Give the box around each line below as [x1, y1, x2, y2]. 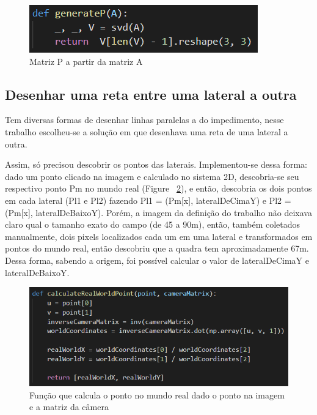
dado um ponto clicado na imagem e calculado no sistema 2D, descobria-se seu [5, 170, 299, 182]
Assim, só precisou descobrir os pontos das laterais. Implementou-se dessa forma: [5, 158, 307, 171]
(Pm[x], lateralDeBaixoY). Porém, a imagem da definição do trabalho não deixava [5, 206, 312, 219]
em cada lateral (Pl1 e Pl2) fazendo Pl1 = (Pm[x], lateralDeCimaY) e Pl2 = [5, 193, 291, 206]
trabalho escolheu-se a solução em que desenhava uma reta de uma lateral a [5, 125, 288, 138]
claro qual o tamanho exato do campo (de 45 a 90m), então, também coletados [5, 218, 301, 231]
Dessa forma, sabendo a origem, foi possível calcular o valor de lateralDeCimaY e [5, 253, 309, 266]
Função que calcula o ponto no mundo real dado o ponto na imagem [29, 388, 285, 401]
